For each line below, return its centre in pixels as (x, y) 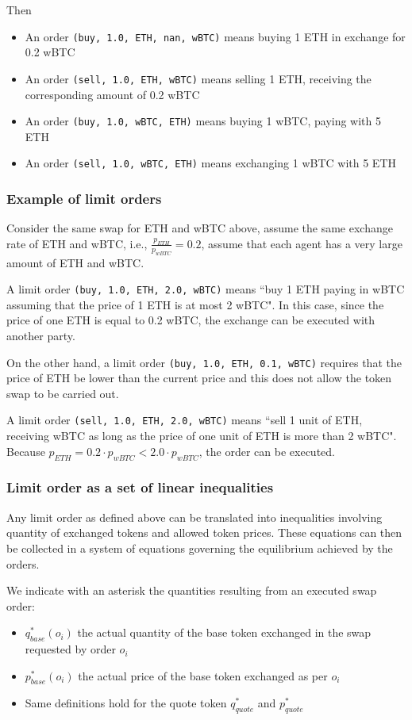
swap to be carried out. (63, 393)
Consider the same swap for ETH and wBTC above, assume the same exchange (200, 228)
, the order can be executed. (267, 451)
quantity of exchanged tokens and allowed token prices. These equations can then (204, 532)
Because (26, 451)
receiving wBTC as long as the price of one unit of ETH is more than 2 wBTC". (202, 436)
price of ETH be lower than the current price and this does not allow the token (199, 378)
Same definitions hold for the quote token (126, 703)
